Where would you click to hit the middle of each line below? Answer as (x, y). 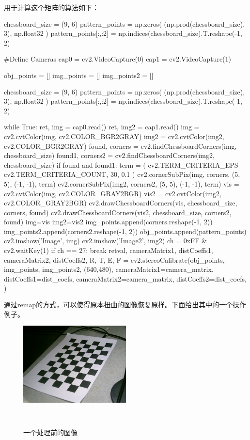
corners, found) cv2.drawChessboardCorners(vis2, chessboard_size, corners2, (118, 212)
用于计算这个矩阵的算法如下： (51, 7)
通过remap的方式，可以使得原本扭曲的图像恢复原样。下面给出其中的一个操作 (125, 305)
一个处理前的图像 (50, 432)
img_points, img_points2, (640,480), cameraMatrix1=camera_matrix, (109, 269)
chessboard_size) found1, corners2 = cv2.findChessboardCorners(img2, (109, 155)
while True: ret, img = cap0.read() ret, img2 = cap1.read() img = (102, 127)
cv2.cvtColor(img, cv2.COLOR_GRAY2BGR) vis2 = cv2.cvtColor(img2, (113, 193)
